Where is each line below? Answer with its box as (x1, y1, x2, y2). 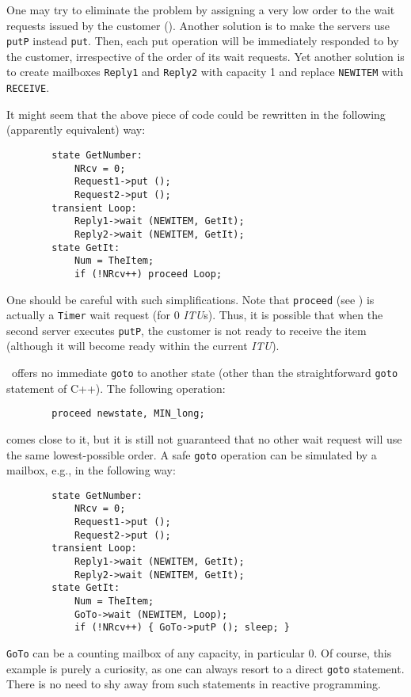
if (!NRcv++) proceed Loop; (74, 268, 223, 280)
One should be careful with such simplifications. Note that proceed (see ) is (6, 291, 375, 307)
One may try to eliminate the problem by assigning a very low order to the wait (6, 2, 395, 17)
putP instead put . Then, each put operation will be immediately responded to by (6, 32, 399, 49)
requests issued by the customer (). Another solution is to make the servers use (6, 17, 390, 33)
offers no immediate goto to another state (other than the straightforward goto (11, 364, 398, 381)
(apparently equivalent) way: (6, 121, 146, 138)
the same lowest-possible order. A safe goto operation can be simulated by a (6, 446, 377, 463)
